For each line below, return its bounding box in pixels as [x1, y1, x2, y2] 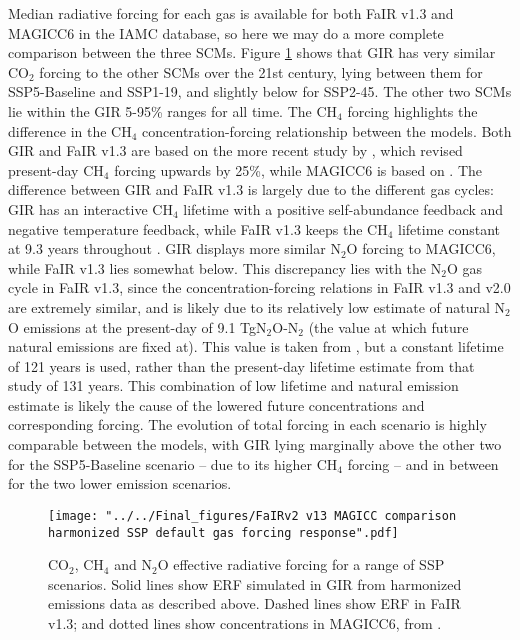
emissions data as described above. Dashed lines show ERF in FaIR [48, 593, 461, 614]
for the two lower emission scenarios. [8, 473, 232, 494]
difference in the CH [8, 120, 132, 141]
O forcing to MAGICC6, [346, 238, 496, 259]
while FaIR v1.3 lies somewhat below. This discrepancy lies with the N [8, 257, 442, 278]
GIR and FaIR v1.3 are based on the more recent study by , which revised [8, 140, 463, 161]
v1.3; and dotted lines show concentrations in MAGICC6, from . [48, 612, 442, 633]
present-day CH [8, 159, 104, 180]
